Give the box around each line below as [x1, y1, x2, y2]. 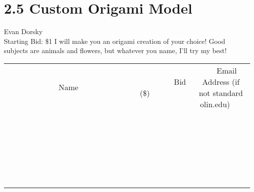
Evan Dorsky [4, 26, 43, 37]
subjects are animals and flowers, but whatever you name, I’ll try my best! [4, 45, 227, 56]
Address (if [202, 76, 240, 87]
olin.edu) [200, 98, 230, 110]
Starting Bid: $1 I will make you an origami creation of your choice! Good [4, 36, 226, 46]
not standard [199, 87, 243, 98]
